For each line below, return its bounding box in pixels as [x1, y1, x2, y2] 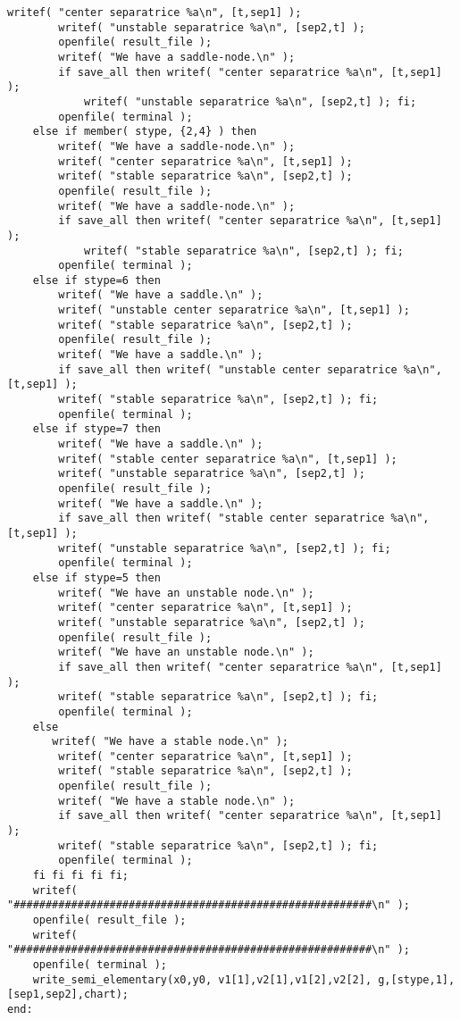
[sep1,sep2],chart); [7, 988, 130, 1001]
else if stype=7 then [32, 422, 161, 436]
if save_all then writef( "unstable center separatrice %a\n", [58, 363, 442, 376]
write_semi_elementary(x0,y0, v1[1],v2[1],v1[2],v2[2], [32, 973, 372, 986]
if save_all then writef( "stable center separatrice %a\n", [58, 512, 430, 525]
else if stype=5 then [32, 571, 161, 584]
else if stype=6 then [32, 273, 161, 287]
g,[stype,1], [378, 973, 456, 986]
